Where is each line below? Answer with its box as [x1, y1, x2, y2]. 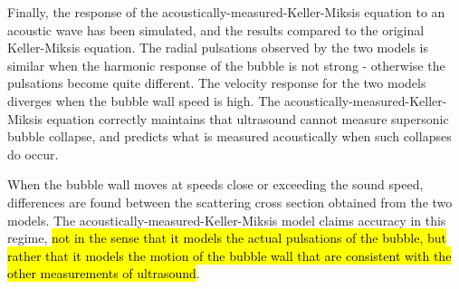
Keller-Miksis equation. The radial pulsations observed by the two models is [7, 38, 428, 57]
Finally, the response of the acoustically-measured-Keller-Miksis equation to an [7, 3, 445, 21]
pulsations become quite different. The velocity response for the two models [7, 73, 426, 92]
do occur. [7, 144, 59, 163]
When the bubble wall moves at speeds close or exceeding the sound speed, [7, 175, 424, 194]
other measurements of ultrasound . [7, 264, 200, 283]
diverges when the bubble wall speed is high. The [7, 91, 281, 110]
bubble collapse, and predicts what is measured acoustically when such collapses [7, 127, 452, 146]
